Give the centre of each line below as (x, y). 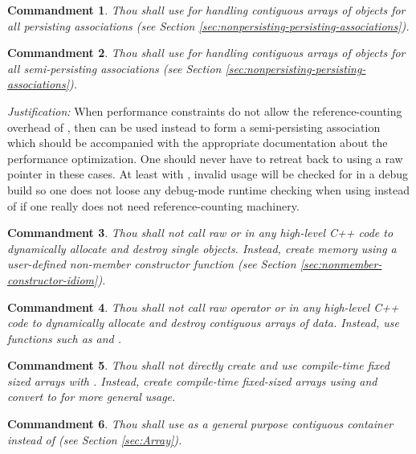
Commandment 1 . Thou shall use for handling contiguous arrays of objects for (206, 10)
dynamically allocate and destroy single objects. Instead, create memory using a (202, 248)
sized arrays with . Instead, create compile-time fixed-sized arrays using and (192, 380)
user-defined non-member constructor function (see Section (152, 264)
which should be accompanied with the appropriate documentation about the (198, 143)
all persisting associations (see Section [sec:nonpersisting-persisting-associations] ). (208, 25)
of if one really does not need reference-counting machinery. (153, 205)
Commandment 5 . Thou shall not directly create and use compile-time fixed (198, 365)
